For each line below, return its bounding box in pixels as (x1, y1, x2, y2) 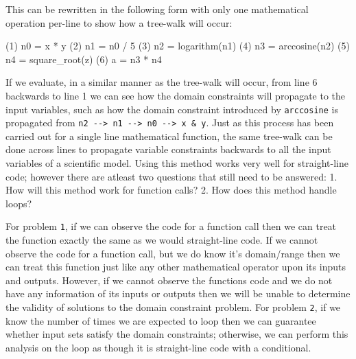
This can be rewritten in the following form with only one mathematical (5, 2, 309, 16)
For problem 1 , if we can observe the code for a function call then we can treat (5, 219, 337, 233)
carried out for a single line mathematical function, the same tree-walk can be (5, 128, 333, 143)
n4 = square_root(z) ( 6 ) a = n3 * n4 (5, 51, 162, 66)
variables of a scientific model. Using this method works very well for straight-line (5, 156, 348, 170)
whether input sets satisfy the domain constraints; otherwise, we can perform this (5, 327, 348, 341)
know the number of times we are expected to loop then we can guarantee (5, 313, 316, 327)
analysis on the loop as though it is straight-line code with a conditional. (5, 340, 311, 354)
